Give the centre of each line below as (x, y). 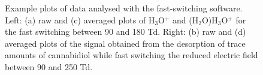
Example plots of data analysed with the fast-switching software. (124, 8)
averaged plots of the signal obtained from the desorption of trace (125, 43)
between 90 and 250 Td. (49, 66)
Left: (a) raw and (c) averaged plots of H (80, 19)
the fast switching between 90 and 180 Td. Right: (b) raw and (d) (126, 31)
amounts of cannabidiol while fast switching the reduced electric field (131, 55)
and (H (186, 19)
